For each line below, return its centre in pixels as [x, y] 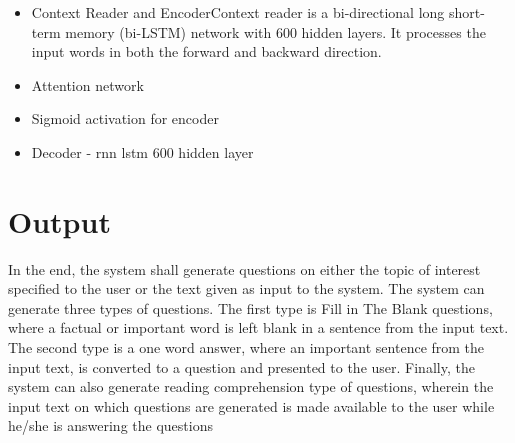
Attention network [87, 84]
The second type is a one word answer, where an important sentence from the [246, 347]
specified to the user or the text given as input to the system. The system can [246, 288]
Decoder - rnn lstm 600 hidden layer [142, 151]
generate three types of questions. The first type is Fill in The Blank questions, [250, 307]
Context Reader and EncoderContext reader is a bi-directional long [238, 12]
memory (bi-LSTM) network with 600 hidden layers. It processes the [275, 31]
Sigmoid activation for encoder [125, 118]
